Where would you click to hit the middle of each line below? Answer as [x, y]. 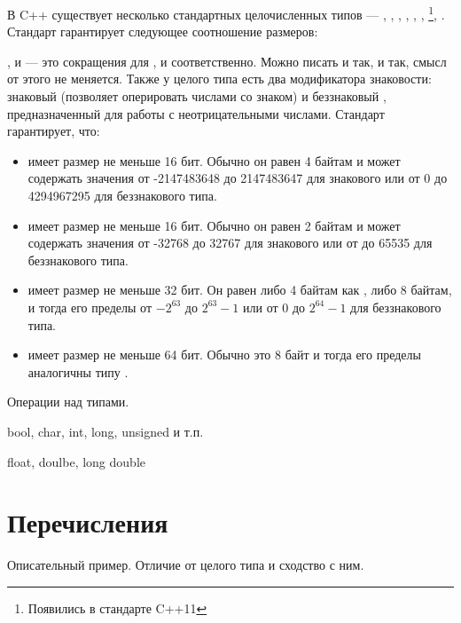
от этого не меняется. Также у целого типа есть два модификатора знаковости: [219, 79]
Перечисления [88, 522]
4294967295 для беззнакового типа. [122, 195]
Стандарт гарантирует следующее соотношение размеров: [163, 32]
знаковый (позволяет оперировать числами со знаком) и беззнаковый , [197, 96]
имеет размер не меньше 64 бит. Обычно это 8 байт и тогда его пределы [224, 355]
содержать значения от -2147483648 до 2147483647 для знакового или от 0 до [238, 178]
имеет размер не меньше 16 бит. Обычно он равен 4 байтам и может [214, 160]
